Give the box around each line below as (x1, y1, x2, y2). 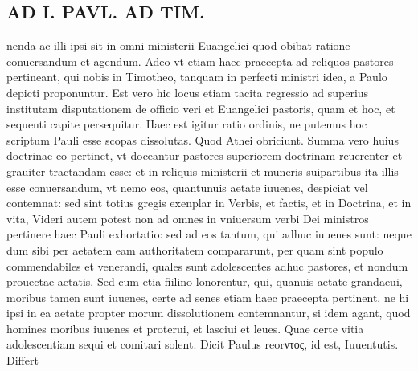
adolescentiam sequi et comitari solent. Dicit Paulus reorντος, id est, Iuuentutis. (6, 336, 399, 353)
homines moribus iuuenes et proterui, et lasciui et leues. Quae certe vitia (6, 320, 364, 336)
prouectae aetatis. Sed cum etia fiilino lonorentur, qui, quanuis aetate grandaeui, (6, 273, 403, 290)
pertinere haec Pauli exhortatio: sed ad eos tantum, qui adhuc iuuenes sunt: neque (6, 226, 412, 243)
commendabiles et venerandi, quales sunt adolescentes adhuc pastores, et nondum (6, 257, 408, 274)
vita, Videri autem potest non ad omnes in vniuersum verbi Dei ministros (6, 210, 369, 226)
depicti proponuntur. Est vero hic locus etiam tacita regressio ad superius (6, 84, 369, 100)
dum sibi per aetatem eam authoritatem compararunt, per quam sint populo (6, 241, 383, 258)
